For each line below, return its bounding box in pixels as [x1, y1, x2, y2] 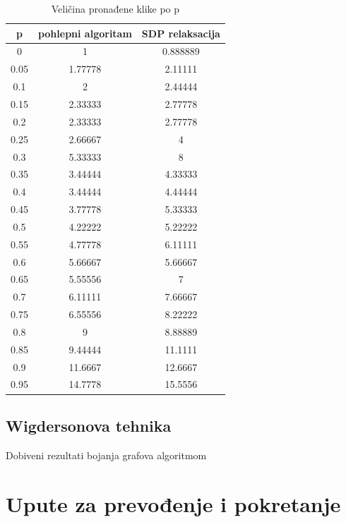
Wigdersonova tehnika [6, 414, 172, 436]
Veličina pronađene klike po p [51, 1, 180, 16]
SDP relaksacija [141, 25, 220, 40]
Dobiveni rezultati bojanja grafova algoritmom [6, 447, 207, 462]
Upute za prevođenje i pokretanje [6, 489, 341, 518]
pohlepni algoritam [37, 25, 132, 40]
